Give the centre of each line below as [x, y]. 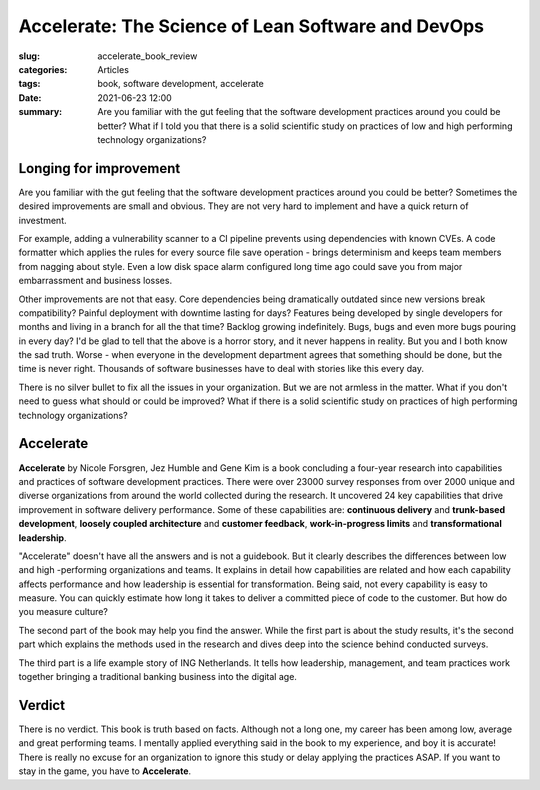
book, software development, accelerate [180, 84]
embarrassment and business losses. [95, 281]
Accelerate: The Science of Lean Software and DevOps [251, 26]
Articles [113, 69]
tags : [29, 84]
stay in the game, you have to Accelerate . [105, 771]
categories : [43, 69]
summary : [40, 112]
